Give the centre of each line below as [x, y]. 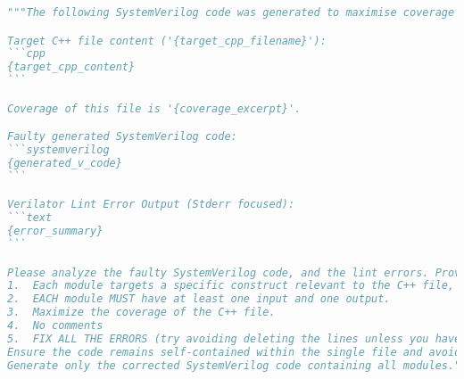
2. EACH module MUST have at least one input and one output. [199, 299]
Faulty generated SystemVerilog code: [122, 137]
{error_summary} [55, 231]
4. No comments [55, 326]
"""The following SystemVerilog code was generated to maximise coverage [231, 12]
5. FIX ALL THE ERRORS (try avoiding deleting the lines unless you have [234, 338]
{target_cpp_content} [71, 67]
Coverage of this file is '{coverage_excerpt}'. [154, 108]
